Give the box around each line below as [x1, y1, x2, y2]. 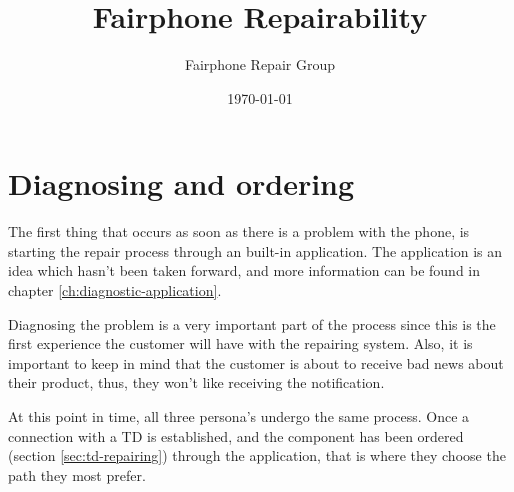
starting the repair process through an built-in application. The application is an [8, 240, 503, 261]
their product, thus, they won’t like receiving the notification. [8, 372, 385, 393]
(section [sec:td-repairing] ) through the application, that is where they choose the [8, 445, 506, 466]
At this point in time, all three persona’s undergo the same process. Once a [8, 406, 470, 426]
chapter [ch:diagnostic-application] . [8, 280, 222, 301]
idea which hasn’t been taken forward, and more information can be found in [8, 260, 481, 281]
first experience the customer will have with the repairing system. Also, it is [8, 333, 473, 354]
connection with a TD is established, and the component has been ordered [8, 425, 464, 446]
